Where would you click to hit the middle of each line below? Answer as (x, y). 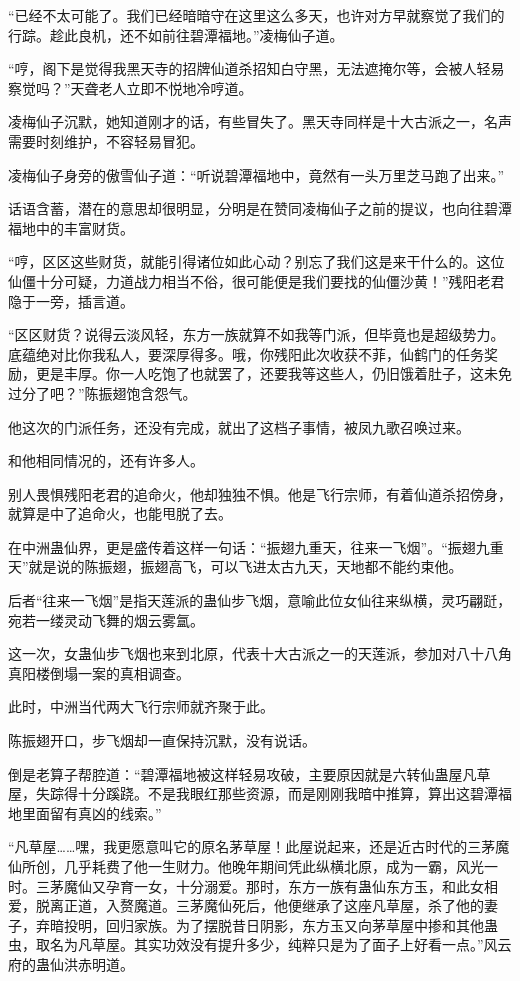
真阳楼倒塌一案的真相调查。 (99, 672)
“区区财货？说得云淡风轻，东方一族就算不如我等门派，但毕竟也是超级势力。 (256, 334)
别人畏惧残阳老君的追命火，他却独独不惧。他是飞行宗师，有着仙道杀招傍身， (260, 493)
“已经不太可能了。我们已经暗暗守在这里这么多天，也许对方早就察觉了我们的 (256, 15)
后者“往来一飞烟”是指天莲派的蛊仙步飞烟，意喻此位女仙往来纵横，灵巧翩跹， (260, 600)
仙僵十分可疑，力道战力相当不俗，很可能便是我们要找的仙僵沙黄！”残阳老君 (256, 280)
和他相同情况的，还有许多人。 (106, 460)
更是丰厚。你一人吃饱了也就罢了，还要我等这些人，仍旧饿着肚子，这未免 (273, 373)
